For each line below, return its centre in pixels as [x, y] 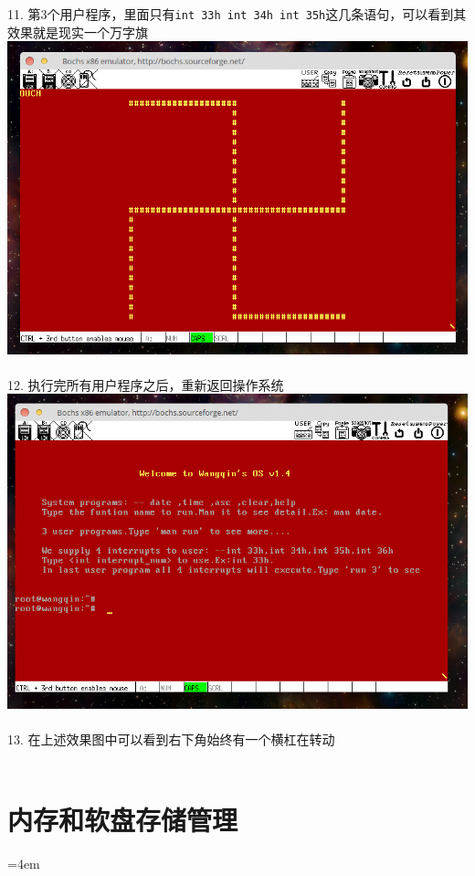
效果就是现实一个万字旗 [78, 32]
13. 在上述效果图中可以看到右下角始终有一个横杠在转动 [171, 739]
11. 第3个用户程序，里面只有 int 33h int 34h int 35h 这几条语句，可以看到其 [237, 14]
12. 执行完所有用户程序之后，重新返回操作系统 [146, 384]
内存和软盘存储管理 [123, 820]
